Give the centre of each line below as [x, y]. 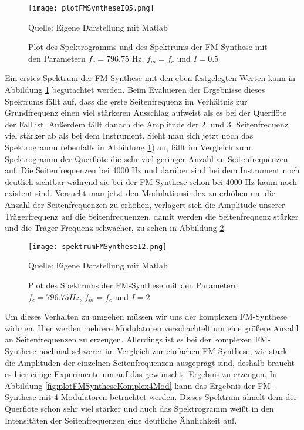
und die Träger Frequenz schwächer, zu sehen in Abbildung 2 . [116, 228]
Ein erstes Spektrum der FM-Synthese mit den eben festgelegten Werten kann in [150, 78]
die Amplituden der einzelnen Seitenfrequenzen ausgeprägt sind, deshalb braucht [150, 362]
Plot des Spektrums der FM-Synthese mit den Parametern [133, 285]
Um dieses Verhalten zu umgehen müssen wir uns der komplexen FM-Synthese [146, 316]
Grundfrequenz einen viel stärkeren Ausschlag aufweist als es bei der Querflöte [146, 112]
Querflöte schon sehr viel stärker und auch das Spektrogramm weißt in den [139, 408]
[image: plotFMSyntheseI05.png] [91, 8]
